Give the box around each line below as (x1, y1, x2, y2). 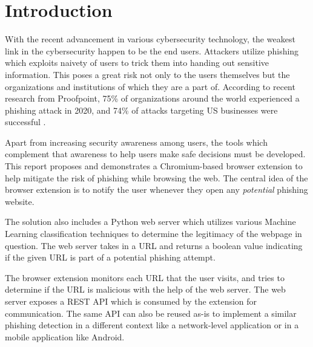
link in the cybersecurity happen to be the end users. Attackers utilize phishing (5, 44, 299, 57)
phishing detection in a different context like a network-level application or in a (5, 319, 299, 331)
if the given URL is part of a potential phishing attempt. (5, 251, 216, 264)
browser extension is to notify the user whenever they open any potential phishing (5, 183, 308, 196)
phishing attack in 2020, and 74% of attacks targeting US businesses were (5, 103, 278, 116)
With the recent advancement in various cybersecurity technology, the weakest (5, 33, 295, 45)
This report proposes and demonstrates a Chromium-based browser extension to (5, 160, 303, 172)
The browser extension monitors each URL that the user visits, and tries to (5, 271, 285, 284)
